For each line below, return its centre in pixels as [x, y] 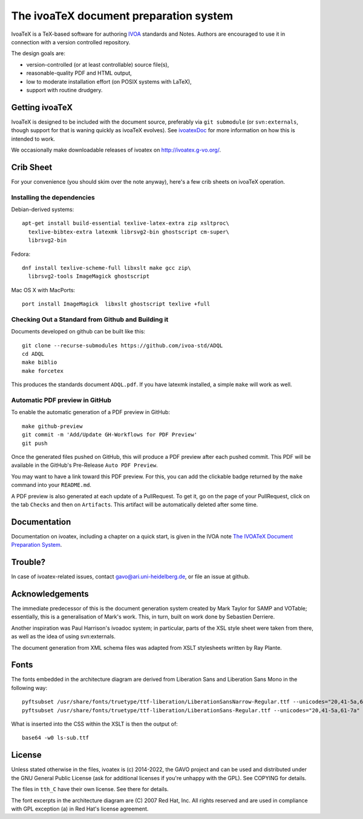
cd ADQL [33, 354]
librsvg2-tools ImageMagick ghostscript [89, 276]
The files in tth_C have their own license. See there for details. [90, 789]
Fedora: [21, 254]
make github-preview [52, 426]
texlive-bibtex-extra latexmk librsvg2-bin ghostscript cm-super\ [129, 232]
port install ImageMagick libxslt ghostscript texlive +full [116, 304]
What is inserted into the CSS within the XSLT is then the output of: [94, 724]
